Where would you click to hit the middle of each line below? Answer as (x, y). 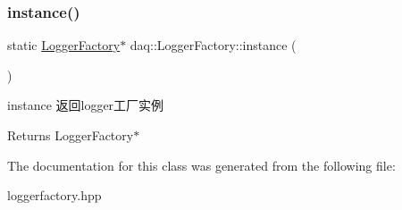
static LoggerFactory (64, 45)
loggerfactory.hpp (54, 195)
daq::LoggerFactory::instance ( (213, 45)
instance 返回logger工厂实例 (86, 105)
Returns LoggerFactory (71, 135)
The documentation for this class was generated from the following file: (201, 165)
